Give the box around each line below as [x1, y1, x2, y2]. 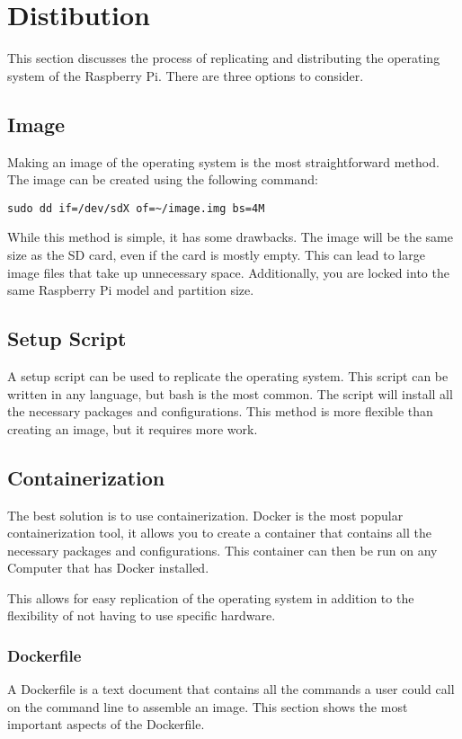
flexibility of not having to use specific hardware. [7, 606, 276, 625]
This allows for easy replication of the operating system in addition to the [7, 588, 414, 607]
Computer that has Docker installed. [7, 558, 209, 577]
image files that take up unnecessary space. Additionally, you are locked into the [7, 263, 449, 281]
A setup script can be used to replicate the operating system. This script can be [7, 366, 449, 385]
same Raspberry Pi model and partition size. [7, 280, 254, 299]
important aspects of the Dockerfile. [7, 715, 205, 734]
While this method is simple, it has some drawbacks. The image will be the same [7, 227, 453, 246]
